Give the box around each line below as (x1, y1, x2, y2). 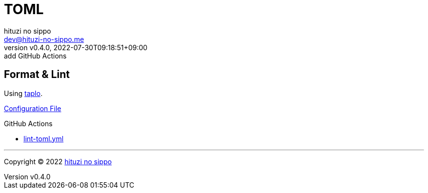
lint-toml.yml (23, 134, 64, 143)
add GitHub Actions (4, 51, 67, 60)
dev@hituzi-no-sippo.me (4, 35, 84, 43)
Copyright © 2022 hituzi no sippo (4, 157, 112, 166)
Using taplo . (4, 89, 43, 97)
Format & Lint (4, 68, 70, 81)
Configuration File (4, 104, 62, 113)
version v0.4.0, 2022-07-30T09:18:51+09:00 (4, 43, 148, 52)
